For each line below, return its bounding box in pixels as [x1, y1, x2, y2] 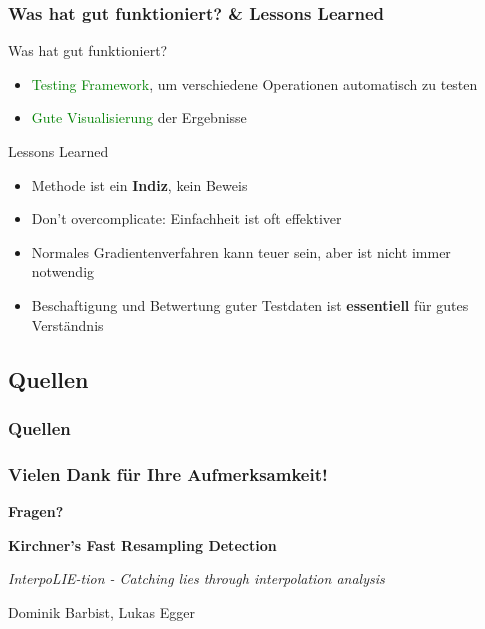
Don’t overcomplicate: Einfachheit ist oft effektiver [31, 208, 342, 229]
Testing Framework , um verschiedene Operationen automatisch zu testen [31, 73, 478, 94]
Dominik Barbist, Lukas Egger [8, 601, 195, 622]
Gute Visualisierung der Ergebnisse [31, 107, 247, 128]
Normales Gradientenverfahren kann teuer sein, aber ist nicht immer [31, 241, 451, 262]
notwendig [31, 261, 95, 282]
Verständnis [31, 314, 104, 335]
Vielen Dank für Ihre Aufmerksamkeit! [8, 461, 328, 486]
